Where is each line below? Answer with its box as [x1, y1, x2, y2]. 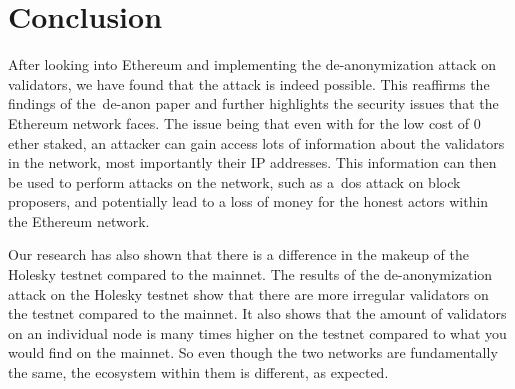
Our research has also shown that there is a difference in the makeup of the [8, 244, 469, 265]
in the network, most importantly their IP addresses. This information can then [8, 152, 497, 173]
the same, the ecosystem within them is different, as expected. [8, 362, 389, 383]
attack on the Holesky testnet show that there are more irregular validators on [8, 283, 489, 304]
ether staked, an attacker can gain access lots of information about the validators [8, 132, 505, 153]
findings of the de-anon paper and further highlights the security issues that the [8, 93, 499, 114]
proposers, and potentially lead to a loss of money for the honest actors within [8, 191, 489, 212]
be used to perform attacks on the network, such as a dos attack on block [8, 171, 461, 192]
